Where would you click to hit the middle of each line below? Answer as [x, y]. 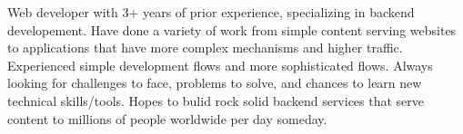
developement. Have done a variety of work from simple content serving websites [232, 29]
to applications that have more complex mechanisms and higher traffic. [205, 48]
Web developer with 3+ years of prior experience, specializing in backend [211, 12]
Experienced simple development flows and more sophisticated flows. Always [220, 65]
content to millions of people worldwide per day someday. [167, 118]
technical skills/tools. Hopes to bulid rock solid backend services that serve [216, 100]
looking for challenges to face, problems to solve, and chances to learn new [215, 83]
